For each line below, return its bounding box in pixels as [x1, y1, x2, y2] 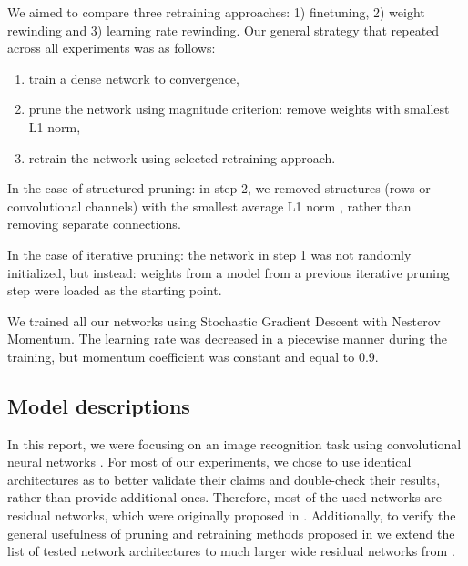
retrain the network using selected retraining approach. [28, 148, 336, 167]
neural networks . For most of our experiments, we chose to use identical [7, 452, 412, 471]
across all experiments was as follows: [7, 38, 216, 57]
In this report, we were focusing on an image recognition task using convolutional [7, 434, 462, 453]
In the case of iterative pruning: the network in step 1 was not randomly [7, 244, 412, 263]
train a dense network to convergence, [28, 68, 239, 87]
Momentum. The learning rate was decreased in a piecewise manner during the [7, 329, 447, 348]
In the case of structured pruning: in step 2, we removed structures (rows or [7, 179, 431, 198]
